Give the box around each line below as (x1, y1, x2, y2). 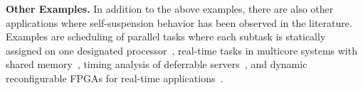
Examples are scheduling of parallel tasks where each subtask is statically (6, 29, 326, 44)
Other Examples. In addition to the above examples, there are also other (6, 1, 334, 16)
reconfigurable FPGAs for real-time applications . (6, 70, 223, 85)
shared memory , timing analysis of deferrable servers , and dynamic (6, 57, 307, 72)
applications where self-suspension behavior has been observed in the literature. (6, 15, 352, 30)
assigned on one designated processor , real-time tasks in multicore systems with (6, 43, 357, 57)
